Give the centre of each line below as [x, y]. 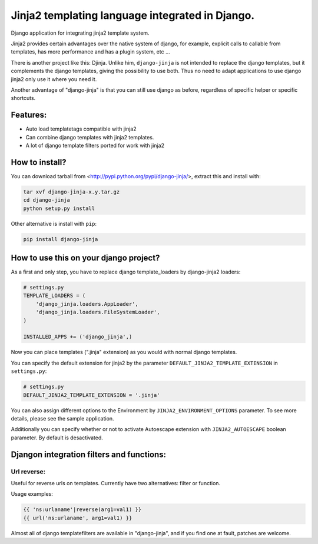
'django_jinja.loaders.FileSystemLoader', [98, 312]
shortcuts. [23, 98]
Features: [29, 115]
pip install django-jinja [61, 239]
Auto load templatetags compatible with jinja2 [81, 129]
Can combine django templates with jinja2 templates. [90, 137]
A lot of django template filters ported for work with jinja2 [95, 145]
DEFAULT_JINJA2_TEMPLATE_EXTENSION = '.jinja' [92, 395]
